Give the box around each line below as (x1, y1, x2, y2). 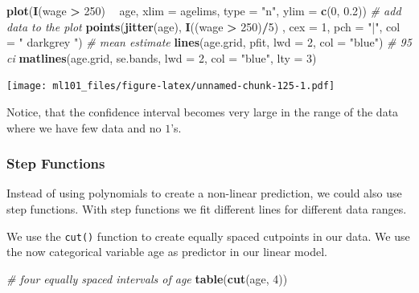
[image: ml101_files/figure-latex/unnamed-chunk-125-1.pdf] (6, 80, 335, 92)
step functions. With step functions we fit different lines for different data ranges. (6, 201, 407, 218)
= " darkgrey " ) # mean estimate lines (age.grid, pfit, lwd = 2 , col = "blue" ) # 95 (6, 34, 412, 51)
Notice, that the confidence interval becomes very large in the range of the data (6, 104, 399, 120)
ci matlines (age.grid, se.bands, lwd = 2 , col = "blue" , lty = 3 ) (6, 49, 317, 66)
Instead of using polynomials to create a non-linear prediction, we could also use (6, 185, 402, 201)
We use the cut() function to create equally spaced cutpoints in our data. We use (6, 227, 410, 244)
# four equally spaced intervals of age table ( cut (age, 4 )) (6, 270, 288, 287)
